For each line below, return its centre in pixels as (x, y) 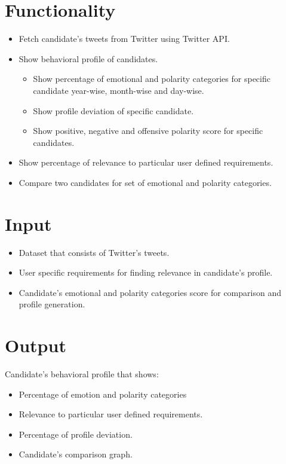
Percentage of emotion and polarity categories (103, 394)
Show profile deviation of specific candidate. (113, 110)
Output (36, 345)
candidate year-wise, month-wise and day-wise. (119, 90)
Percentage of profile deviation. (76, 434)
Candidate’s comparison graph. (76, 454)
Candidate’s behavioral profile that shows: (82, 374)
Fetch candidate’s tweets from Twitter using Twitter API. (124, 39)
